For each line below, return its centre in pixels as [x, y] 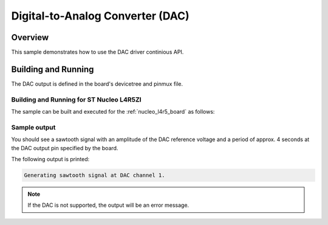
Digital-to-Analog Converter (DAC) [100, 16]
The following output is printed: [50, 159]
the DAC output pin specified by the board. [65, 148]
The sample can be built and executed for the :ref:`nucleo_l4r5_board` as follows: [113, 112]
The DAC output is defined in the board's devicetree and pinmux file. [97, 84]
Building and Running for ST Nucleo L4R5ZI [77, 99]
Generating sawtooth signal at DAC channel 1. [94, 175]
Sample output [33, 127]
